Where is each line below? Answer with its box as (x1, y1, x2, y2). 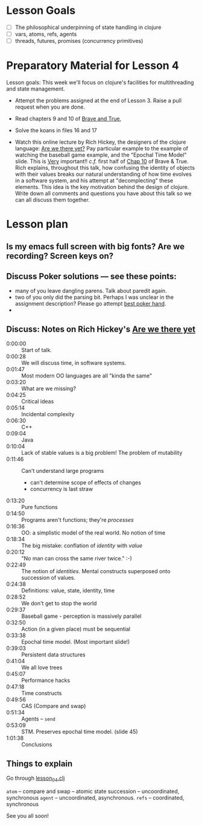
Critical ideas (21, 398, 54, 405)
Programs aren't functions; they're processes (21, 516, 134, 524)
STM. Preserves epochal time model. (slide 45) (21, 728, 138, 736)
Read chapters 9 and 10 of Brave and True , (14, 115, 122, 123)
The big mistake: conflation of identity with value (21, 542, 143, 550)
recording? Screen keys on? (6, 251, 113, 261)
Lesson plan (6, 217, 69, 231)
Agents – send (21, 715, 56, 722)
